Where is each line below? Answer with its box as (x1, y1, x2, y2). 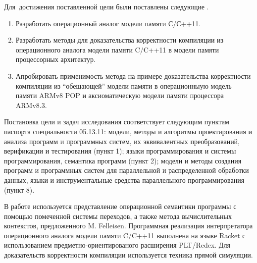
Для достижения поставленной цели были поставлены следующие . (4, 1, 209, 11)
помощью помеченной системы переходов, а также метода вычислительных (4, 210, 232, 221)
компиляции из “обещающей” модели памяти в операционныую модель (15, 80, 232, 91)
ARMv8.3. (15, 100, 47, 110)
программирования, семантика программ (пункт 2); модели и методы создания (4, 155, 242, 165)
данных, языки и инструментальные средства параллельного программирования (4, 174, 245, 185)
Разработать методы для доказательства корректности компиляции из (15, 35, 224, 45)
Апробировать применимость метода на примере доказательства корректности (15, 70, 251, 81)
